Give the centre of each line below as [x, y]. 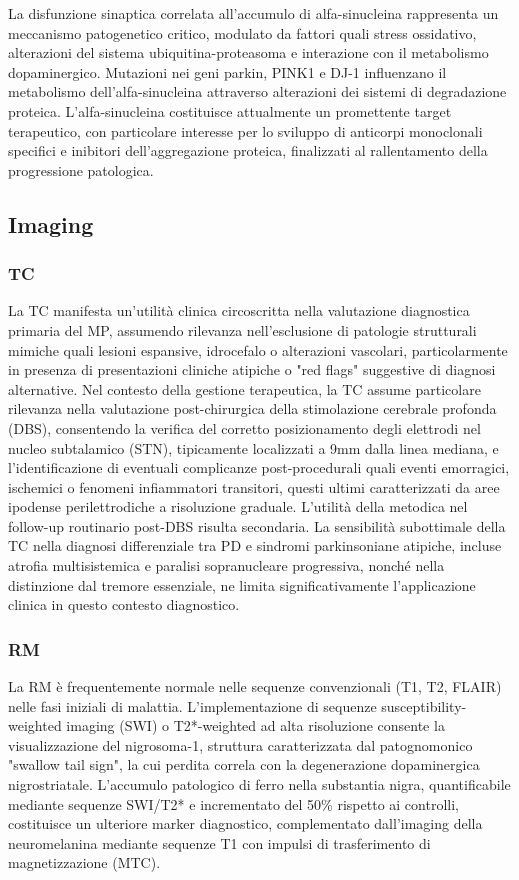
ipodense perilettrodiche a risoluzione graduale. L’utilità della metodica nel [238, 506]
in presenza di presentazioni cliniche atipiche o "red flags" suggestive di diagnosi [252, 369]
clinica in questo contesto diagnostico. [124, 604]
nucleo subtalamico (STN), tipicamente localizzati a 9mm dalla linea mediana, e [253, 447]
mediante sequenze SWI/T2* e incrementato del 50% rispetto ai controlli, [233, 803]
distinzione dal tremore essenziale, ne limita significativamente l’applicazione [242, 584]
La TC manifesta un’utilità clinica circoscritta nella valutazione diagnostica [239, 310]
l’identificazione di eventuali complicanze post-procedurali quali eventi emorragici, [259, 467]
